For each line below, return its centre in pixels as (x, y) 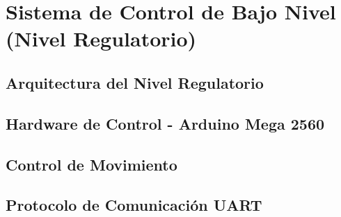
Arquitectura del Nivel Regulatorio (135, 82)
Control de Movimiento (92, 164)
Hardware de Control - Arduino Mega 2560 (165, 123)
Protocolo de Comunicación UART (134, 205)
